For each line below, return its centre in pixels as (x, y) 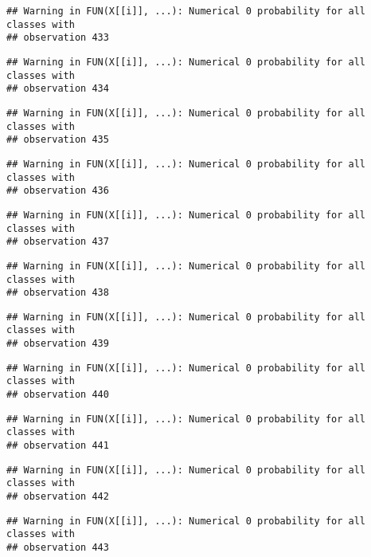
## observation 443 (58, 547)
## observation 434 (58, 89)
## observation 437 (58, 242)
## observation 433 (58, 38)
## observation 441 (58, 446)
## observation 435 (58, 140)
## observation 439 (58, 344)
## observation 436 (58, 191)
